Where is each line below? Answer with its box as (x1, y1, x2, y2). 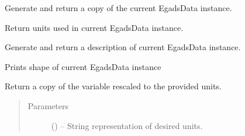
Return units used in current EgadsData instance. (5, 21, 184, 33)
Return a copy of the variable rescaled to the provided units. (5, 80, 222, 92)
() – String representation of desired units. (51, 119, 203, 131)
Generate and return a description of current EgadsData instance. (5, 41, 241, 53)
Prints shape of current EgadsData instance (5, 60, 161, 72)
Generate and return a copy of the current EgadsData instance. (5, 2, 232, 13)
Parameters (27, 99, 68, 111)
